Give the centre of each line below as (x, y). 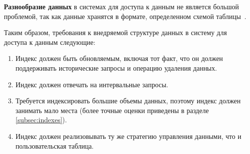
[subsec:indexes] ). (41, 120)
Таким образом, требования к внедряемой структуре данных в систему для (115, 32)
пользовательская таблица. (55, 145)
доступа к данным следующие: (50, 42)
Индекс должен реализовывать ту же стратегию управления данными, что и (128, 136)
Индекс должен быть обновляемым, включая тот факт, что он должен (119, 58)
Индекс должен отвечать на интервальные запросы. (92, 84)
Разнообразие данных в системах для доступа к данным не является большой (122, 6)
